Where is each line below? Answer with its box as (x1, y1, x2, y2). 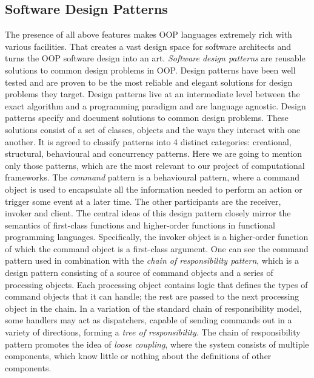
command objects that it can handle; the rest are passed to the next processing (5, 290, 299, 303)
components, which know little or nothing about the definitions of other (5, 349, 272, 362)
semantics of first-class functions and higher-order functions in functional (5, 218, 276, 231)
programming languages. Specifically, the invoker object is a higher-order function (5, 230, 309, 243)
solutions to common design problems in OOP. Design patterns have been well (5, 63, 296, 76)
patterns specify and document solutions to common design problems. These (5, 111, 289, 124)
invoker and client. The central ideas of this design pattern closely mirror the (5, 207, 291, 219)
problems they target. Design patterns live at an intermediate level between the (5, 88, 300, 100)
